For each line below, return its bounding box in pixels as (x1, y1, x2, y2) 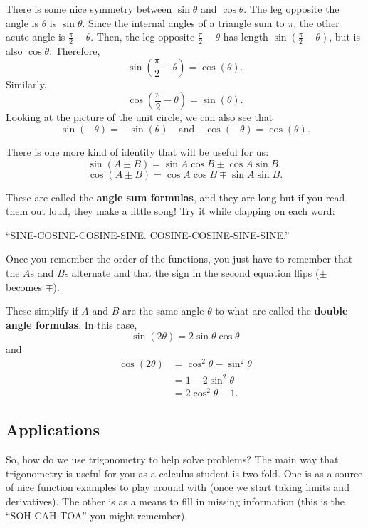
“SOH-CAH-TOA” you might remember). (6, 507, 188, 522)
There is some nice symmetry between (6, 1, 172, 16)
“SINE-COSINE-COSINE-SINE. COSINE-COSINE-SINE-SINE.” (6, 227, 290, 242)
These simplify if (6, 303, 78, 318)
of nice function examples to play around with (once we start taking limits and (6, 480, 349, 495)
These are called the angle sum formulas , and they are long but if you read (6, 189, 345, 204)
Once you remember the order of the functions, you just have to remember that (6, 251, 353, 266)
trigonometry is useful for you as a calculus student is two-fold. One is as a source (6, 465, 363, 480)
